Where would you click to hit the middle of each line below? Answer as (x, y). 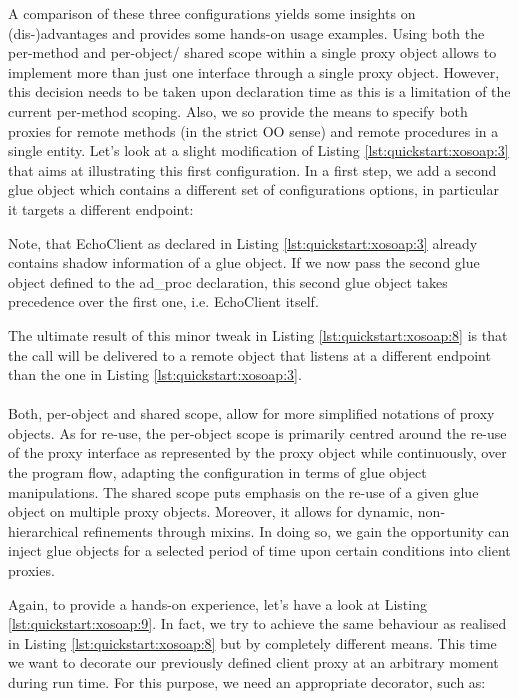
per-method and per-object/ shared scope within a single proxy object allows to (252, 52)
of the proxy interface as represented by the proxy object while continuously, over (257, 452)
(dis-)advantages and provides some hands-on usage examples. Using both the (246, 32)
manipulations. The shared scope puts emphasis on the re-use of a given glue (243, 491)
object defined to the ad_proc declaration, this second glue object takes (228, 281)
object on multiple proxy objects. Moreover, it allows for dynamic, (211, 511)
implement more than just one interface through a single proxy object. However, (254, 71)
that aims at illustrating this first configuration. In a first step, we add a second (252, 169)
